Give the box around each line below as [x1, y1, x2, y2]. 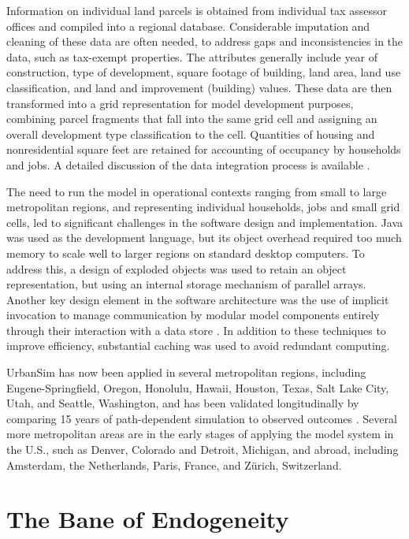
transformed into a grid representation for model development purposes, [6, 95, 354, 111]
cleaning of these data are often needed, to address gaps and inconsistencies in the [6, 33, 403, 50]
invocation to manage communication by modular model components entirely [6, 307, 380, 323]
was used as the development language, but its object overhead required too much [6, 229, 402, 246]
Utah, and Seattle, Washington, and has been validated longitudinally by [6, 395, 359, 411]
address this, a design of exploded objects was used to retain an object [6, 260, 347, 277]
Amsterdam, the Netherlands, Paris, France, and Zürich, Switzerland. [6, 456, 342, 473]
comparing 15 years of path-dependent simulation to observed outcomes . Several [6, 410, 397, 426]
